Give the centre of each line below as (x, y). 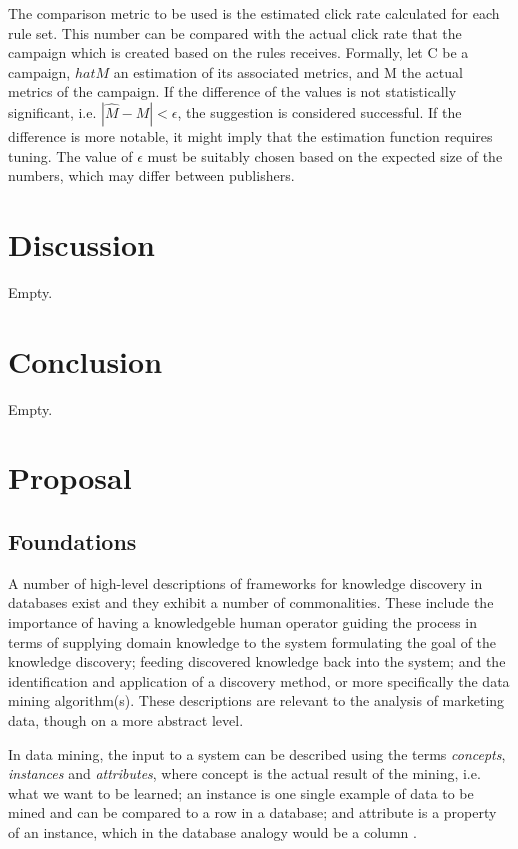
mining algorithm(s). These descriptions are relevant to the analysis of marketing (256, 700)
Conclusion (85, 360)
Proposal (70, 477)
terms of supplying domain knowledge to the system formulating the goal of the (252, 641)
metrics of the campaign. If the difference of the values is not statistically (232, 91)
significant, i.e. (52, 111)
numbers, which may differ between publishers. (151, 175)
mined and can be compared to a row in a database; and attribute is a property (252, 812)
